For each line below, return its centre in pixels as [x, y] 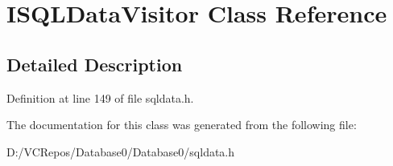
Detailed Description [95, 64]
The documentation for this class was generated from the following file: [182, 125]
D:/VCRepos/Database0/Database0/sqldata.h [121, 151]
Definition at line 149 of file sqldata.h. [100, 97]
